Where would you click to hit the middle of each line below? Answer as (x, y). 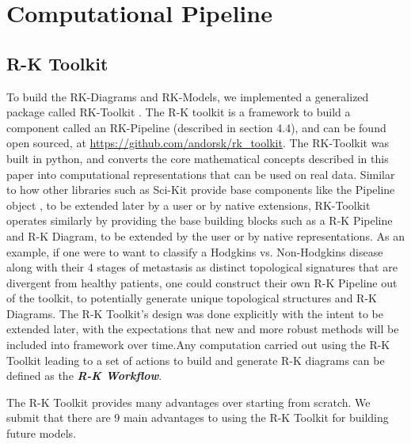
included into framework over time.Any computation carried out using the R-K (198, 345)
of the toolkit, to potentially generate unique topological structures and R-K (192, 298)
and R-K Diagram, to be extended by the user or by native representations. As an (205, 235)
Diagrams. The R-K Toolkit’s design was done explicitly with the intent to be (195, 313)
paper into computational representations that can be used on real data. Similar (201, 174)
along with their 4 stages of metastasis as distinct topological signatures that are (202, 267)
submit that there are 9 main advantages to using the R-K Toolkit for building (198, 417)
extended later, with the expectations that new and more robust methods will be (203, 329)
